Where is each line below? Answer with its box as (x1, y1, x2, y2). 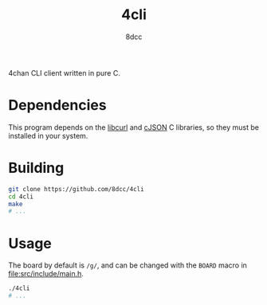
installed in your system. (8, 131, 88, 140)
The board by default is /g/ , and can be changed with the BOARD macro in (8, 260, 247, 270)
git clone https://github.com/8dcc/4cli (8, 185, 145, 193)
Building (8, 159, 65, 177)
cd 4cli (8, 193, 34, 201)
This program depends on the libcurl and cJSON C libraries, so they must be (8, 122, 259, 132)
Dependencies (8, 96, 107, 115)
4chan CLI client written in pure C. (8, 68, 121, 77)
